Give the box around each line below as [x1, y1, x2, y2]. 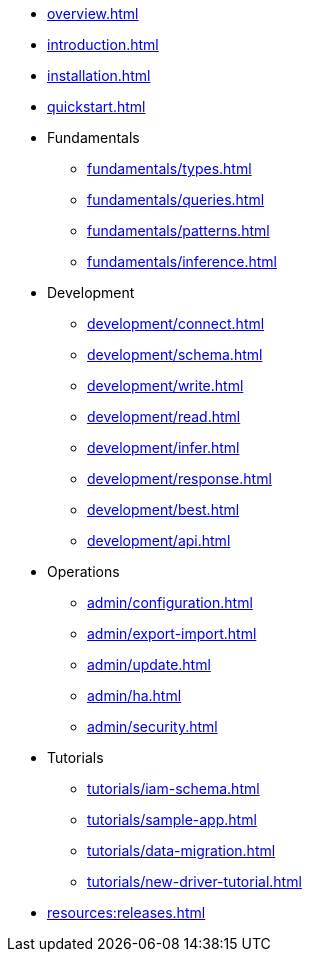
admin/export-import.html [87, 625, 257, 642]
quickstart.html [47, 98, 146, 115]
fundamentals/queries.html [87, 191, 265, 208]
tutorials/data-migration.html [87, 842, 276, 859]
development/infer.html [87, 439, 240, 456]
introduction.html [47, 36, 159, 53]
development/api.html [87, 532, 231, 549]
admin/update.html [87, 656, 211, 673]
